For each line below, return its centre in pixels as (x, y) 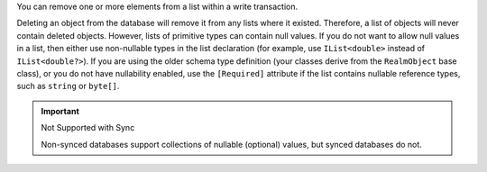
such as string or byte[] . (68, 86)
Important (60, 111)
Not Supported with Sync (88, 128)
